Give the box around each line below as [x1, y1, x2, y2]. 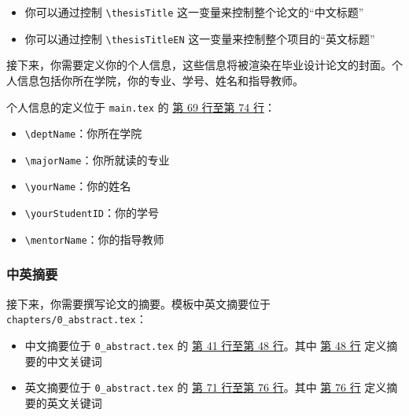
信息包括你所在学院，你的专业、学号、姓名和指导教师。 [17, 72, 304, 88]
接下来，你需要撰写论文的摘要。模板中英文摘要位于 [6, 295, 271, 311]
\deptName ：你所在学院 [24, 125, 142, 142]
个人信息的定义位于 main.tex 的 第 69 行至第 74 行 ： [6, 98, 275, 115]
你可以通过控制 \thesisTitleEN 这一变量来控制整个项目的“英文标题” [24, 30, 375, 46]
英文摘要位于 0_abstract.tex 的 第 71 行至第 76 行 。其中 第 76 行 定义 [24, 379, 387, 396]
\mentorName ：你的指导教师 [24, 230, 164, 247]
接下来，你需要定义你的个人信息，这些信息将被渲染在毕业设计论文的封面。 [6, 57, 392, 73]
